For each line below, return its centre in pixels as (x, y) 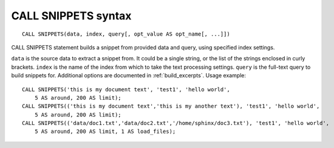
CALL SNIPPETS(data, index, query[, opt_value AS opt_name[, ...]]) (126, 34)
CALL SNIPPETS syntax (71, 16)
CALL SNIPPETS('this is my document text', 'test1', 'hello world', (126, 89)
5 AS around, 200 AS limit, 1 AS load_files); (105, 132)
